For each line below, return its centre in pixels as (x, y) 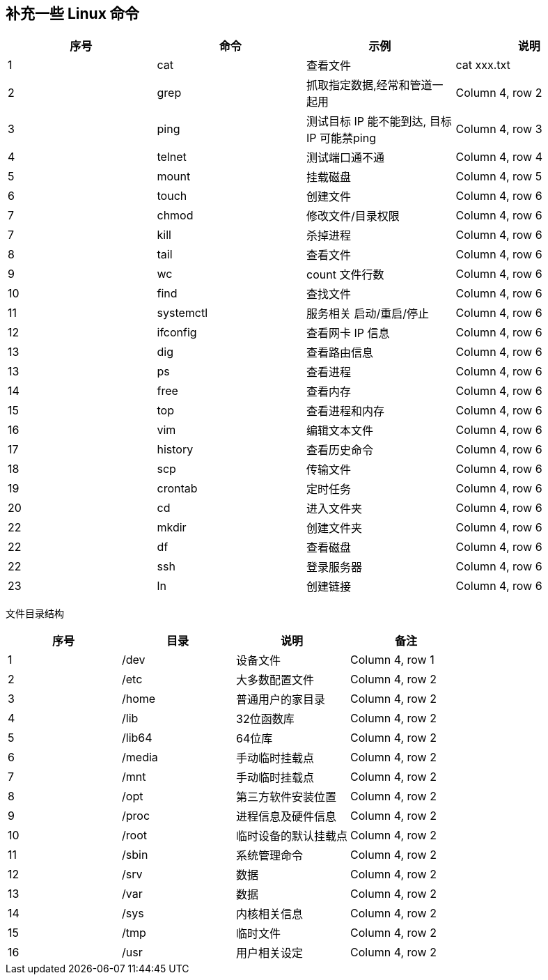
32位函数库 (265, 719)
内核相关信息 (270, 914)
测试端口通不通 (346, 158)
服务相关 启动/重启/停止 (368, 314)
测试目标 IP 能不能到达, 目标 (379, 122)
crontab (177, 489)
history (175, 450)
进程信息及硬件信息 (287, 817)
